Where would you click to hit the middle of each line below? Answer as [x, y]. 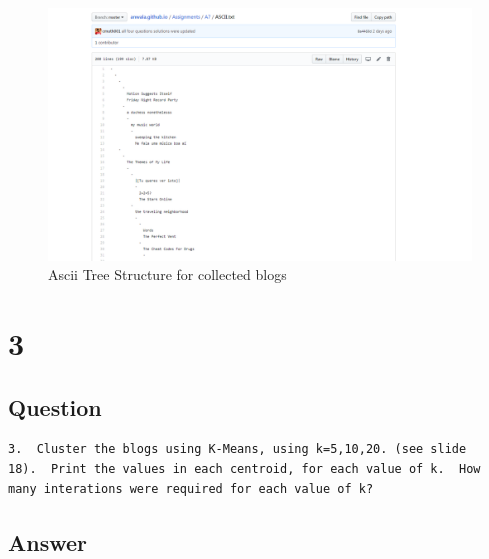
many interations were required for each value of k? [191, 488]
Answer [48, 541]
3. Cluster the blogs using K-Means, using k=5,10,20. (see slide [237, 449]
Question [55, 406]
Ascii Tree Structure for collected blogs [167, 274]
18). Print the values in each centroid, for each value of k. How [244, 468]
